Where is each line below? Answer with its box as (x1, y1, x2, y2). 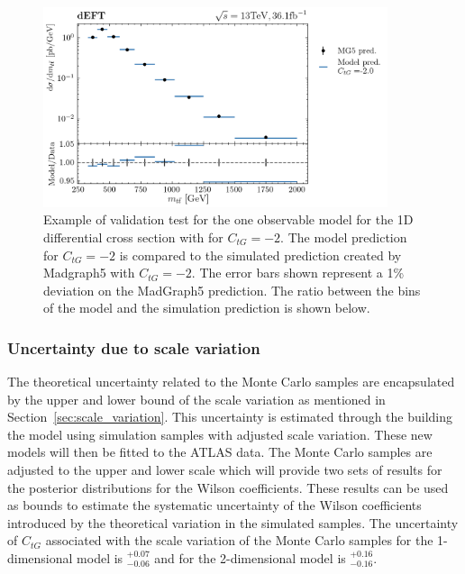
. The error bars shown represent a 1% (191, 263, 405, 282)
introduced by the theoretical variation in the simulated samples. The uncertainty (7, 513, 459, 532)
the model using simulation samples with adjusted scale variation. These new (7, 424, 433, 443)
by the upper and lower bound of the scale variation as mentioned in (7, 389, 386, 408)
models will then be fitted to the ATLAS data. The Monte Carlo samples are (7, 442, 433, 461)
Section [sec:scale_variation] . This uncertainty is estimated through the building (7, 407, 453, 426)
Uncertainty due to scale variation (7, 336, 260, 359)
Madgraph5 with (43, 263, 135, 282)
